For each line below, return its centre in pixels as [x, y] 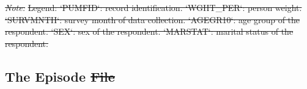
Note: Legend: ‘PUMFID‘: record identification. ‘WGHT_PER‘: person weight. [153, 7]
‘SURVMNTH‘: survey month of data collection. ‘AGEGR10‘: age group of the [153, 19]
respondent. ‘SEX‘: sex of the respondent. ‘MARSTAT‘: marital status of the [149, 31]
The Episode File [60, 76]
